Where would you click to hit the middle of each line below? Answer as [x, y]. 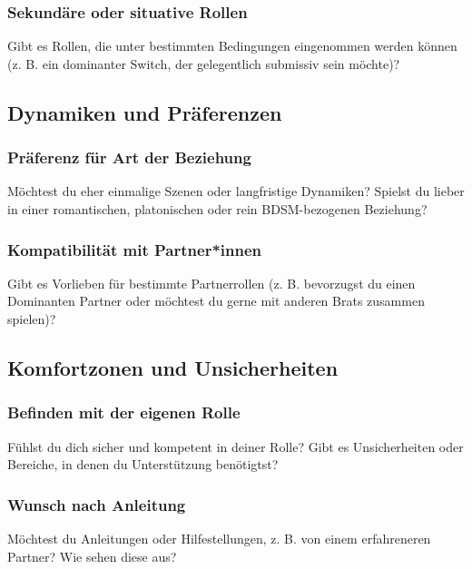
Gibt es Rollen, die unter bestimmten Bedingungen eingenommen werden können [232, 46]
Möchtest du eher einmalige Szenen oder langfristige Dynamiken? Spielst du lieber [236, 191]
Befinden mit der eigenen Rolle [124, 412]
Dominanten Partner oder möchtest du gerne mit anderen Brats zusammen [216, 301]
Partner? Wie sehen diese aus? [92, 556]
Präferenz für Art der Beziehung [129, 157]
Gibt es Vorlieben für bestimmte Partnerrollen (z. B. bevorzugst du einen [211, 283]
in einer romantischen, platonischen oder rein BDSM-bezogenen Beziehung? [217, 209]
